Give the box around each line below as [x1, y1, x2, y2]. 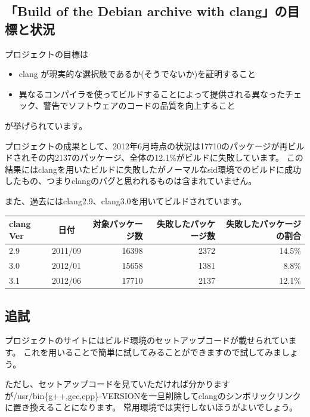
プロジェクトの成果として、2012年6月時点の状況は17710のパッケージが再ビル [5, 139, 305, 152]
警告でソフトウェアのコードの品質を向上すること [43, 99, 235, 112]
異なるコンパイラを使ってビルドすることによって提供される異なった [18, 87, 285, 100]
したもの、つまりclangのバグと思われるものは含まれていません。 [5, 174, 257, 187]
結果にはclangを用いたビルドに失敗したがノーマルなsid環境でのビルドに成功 [5, 162, 302, 175]
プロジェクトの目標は [5, 47, 88, 60]
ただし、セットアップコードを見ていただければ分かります [5, 378, 230, 390]
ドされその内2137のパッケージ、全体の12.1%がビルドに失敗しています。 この [5, 151, 303, 164]
